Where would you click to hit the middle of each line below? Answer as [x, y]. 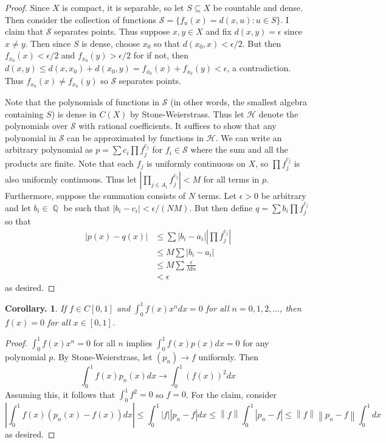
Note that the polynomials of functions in [82, 101]
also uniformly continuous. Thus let [71, 179]
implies [139, 342]
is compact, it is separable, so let [123, 7]
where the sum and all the [239, 149]
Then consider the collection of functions [81, 19]
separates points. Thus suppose [112, 31]
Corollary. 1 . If [36, 308]
